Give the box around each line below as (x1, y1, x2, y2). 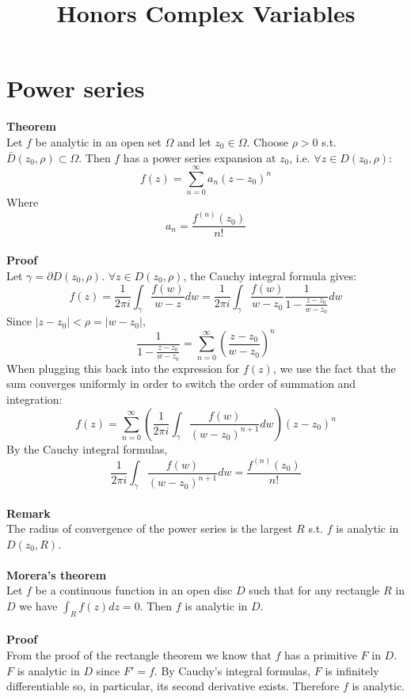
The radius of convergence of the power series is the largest (6, 520, 293, 537)
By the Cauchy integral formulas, (6, 440, 168, 457)
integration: (6, 391, 63, 408)
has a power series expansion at (123, 149, 276, 165)
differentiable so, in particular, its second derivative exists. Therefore (6, 678, 340, 694)
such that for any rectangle (249, 582, 380, 598)
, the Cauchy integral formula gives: (183, 267, 357, 283)
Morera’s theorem (6, 566, 107, 583)
